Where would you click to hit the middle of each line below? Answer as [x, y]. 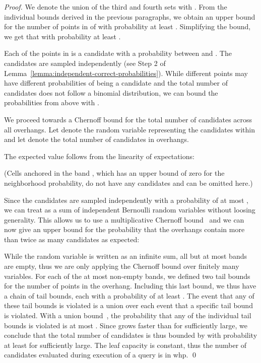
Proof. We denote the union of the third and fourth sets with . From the [116, 7]
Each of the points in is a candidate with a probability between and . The [118, 53]
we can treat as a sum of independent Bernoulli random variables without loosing [130, 210]
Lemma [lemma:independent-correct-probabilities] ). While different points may [126, 73]
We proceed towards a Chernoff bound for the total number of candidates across [128, 119]
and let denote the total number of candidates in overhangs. [96, 139]
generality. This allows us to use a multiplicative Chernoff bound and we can [124, 219]
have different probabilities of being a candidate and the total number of [116, 83]
